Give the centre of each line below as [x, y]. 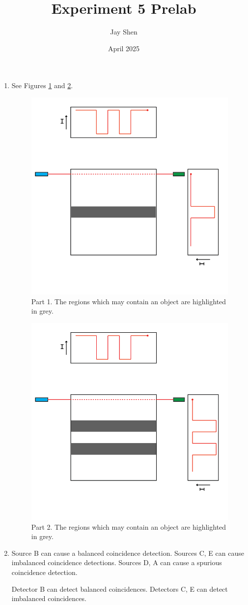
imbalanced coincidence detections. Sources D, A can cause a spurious [117, 562]
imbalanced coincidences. [49, 598]
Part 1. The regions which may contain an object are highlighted [129, 301]
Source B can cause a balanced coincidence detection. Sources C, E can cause [128, 553]
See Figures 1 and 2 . [42, 85]
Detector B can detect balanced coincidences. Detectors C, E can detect [120, 589]
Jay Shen [124, 32]
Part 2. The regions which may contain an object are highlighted [129, 526]
